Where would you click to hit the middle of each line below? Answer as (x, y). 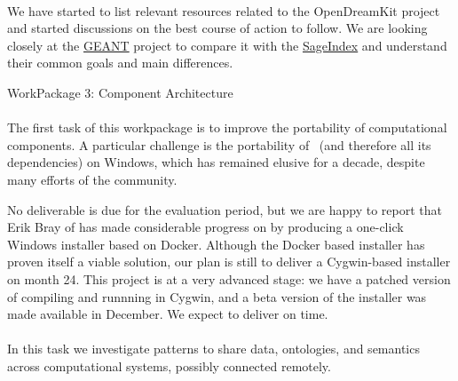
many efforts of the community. (92, 179)
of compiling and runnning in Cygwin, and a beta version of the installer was (217, 296)
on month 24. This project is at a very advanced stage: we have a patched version (229, 278)
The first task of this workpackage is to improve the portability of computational (227, 127)
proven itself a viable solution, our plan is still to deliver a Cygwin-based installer (229, 262)
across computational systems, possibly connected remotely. (169, 365)
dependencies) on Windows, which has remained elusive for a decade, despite (216, 162)
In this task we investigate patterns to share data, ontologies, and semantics (213, 349)
